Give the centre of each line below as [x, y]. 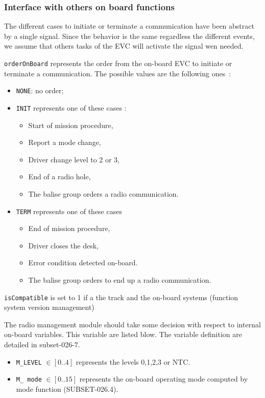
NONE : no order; [40, 90]
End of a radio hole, [59, 176]
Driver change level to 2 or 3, [74, 159]
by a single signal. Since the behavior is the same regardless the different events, [129, 36]
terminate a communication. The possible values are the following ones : [118, 73]
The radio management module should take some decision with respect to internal [132, 324]
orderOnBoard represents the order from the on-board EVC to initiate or [118, 63]
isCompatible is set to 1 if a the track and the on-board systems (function [121, 297]
